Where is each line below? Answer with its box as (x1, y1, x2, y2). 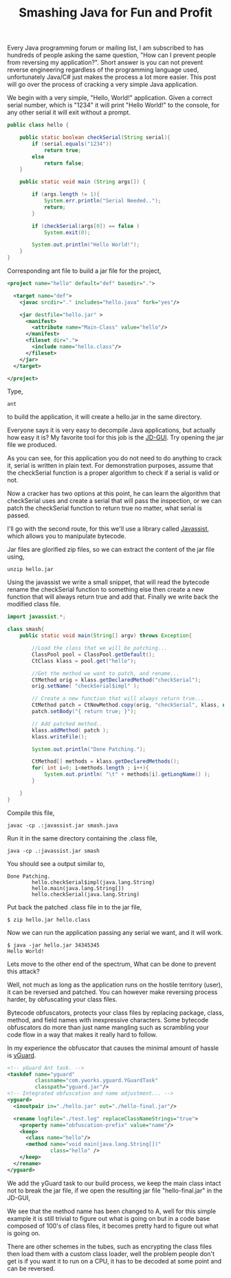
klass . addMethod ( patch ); (32, 727, 109, 734)
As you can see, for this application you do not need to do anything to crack (7, 454, 222, 462)
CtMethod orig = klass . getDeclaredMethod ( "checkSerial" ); (32, 677, 201, 683)
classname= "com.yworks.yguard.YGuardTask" (34, 1077, 158, 1084)
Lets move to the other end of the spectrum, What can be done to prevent (7, 960, 217, 968)
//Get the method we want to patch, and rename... (32, 670, 180, 677)
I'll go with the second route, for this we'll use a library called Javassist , (7, 525, 210, 533)
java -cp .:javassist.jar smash (7, 847, 100, 854)
